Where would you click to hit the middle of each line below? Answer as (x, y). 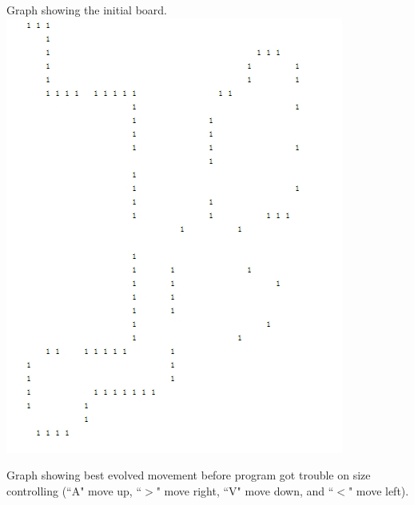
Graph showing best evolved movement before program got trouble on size (189, 475)
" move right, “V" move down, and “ (245, 490)
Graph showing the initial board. (87, 10)
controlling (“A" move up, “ (74, 490)
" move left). (378, 490)
